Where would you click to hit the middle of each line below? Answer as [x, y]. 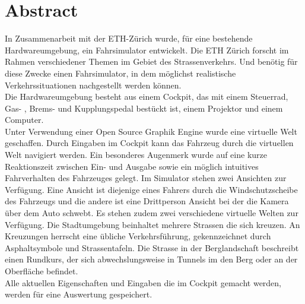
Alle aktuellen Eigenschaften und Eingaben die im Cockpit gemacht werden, [143, 282]
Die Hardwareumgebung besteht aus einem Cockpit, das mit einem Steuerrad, [147, 96]
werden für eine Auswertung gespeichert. [79, 294]
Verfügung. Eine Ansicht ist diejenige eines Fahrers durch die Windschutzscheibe [151, 189]
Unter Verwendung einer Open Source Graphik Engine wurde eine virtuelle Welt [151, 131]
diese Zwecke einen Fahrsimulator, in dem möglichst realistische [120, 73]
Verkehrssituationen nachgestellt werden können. [93, 85]
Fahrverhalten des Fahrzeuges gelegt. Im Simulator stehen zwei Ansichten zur [146, 178]
